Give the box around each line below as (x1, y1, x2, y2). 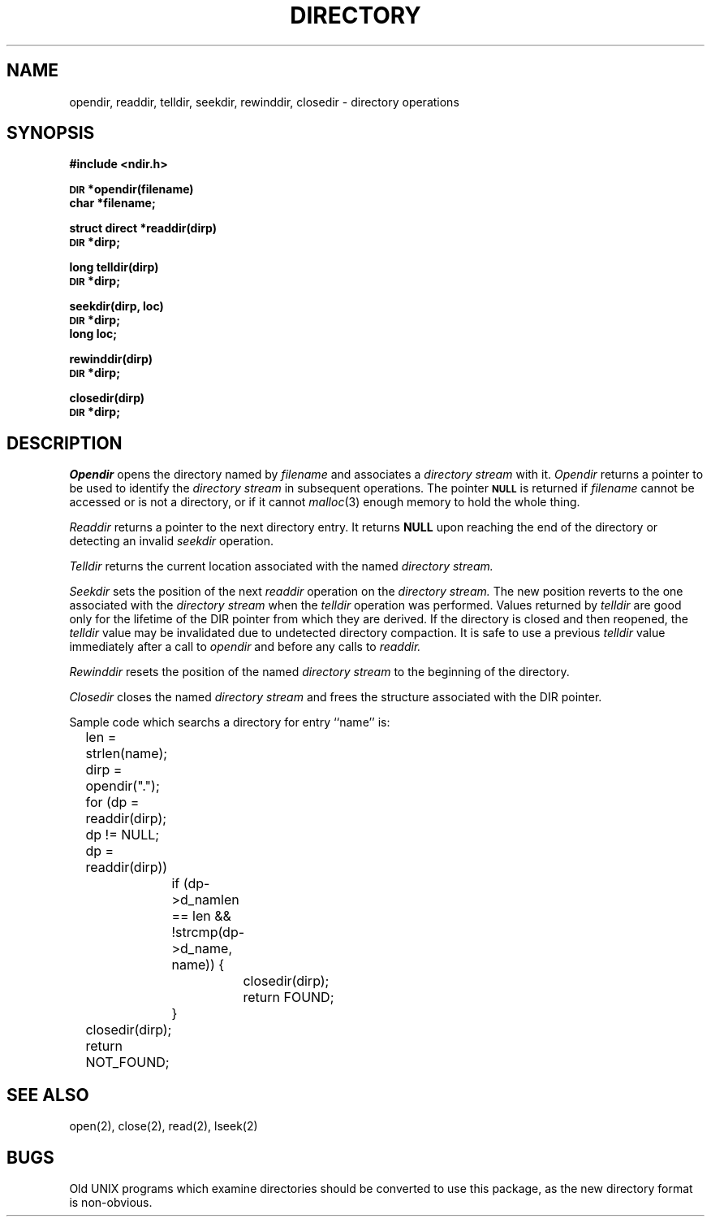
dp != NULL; (85, 826, 160, 844)
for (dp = (85, 794, 140, 811)
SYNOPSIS (6, 123, 95, 144)
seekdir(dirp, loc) (69, 299, 164, 314)
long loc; (69, 327, 118, 341)
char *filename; (69, 196, 156, 210)
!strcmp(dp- (171, 924, 245, 941)
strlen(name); (85, 745, 168, 762)
